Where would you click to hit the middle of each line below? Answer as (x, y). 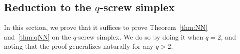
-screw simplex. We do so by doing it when (140, 36)
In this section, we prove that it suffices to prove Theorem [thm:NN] (106, 27)
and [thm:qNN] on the (38, 36)
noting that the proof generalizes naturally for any (79, 46)
